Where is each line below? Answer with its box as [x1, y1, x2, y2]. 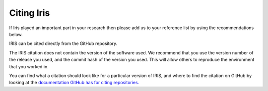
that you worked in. [9, 63, 49, 69]
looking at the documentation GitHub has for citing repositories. [9, 80, 139, 86]
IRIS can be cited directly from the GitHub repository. [9, 41, 118, 46]
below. [9, 31, 23, 37]
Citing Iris [9, 7, 50, 18]
